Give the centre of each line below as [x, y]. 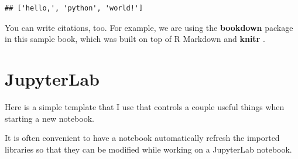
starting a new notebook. [49, 118]
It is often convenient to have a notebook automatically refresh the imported [142, 138]
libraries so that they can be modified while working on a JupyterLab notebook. [148, 149]
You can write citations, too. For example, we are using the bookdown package [149, 27]
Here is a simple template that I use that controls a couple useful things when [145, 106]
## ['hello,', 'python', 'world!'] [74, 8]
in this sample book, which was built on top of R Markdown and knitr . [135, 39]
